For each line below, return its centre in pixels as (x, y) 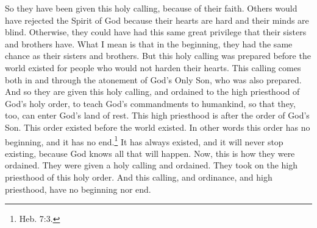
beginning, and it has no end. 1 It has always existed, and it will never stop (144, 140)
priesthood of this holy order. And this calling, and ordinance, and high (139, 177)
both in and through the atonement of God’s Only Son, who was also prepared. (153, 79)
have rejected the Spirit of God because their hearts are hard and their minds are (157, 20)
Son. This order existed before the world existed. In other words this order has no (158, 127)
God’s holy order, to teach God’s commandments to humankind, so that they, (150, 103)
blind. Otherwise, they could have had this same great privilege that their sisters (156, 32)
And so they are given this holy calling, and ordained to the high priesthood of (152, 92)
